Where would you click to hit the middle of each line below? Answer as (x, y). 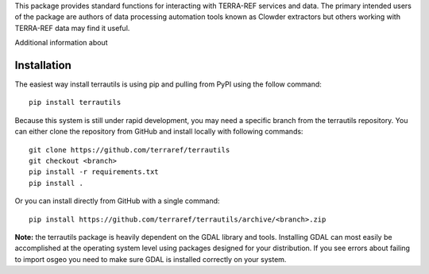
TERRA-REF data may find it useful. (72, 28)
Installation (43, 65)
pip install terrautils (75, 102)
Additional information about (61, 43)
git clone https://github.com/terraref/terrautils (129, 150)
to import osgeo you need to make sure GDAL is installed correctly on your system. (151, 259)
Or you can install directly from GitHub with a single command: (117, 201)
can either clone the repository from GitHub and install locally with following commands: (159, 132)
